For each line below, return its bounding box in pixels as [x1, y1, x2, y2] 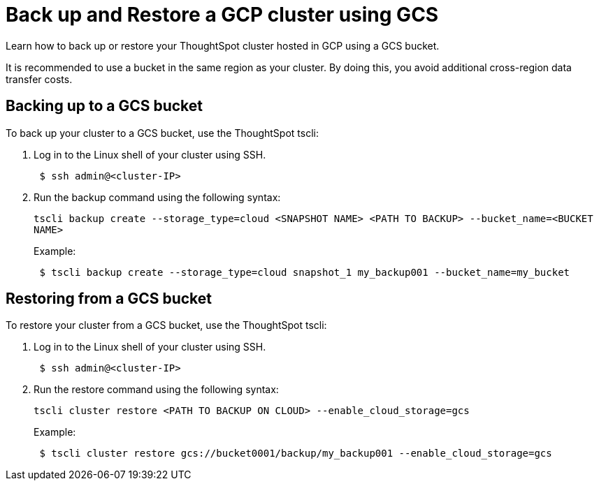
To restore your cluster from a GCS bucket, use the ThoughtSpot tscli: [6, 319, 327, 332]
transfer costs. [6, 73, 73, 85]
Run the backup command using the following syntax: [34, 191, 281, 203]
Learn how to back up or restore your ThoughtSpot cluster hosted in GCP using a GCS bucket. [6, 39, 440, 52]
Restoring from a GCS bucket [6, 290, 212, 308]
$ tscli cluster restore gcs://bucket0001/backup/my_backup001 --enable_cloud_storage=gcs [39, 448, 552, 459]
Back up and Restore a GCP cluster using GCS [6, 3, 439, 27]
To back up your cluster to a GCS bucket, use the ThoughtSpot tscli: [6, 126, 319, 139]
